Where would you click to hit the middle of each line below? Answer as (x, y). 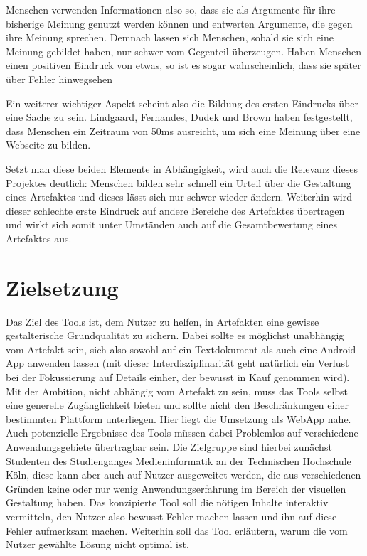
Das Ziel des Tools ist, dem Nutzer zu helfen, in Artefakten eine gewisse (163, 321)
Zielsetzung (62, 287)
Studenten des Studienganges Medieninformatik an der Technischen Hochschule (179, 460)
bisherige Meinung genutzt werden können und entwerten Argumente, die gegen (179, 23)
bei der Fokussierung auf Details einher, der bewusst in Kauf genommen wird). (178, 377)
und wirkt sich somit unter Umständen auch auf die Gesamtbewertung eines (172, 224)
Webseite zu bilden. (48, 145)
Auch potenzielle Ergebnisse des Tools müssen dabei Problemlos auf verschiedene (182, 433)
